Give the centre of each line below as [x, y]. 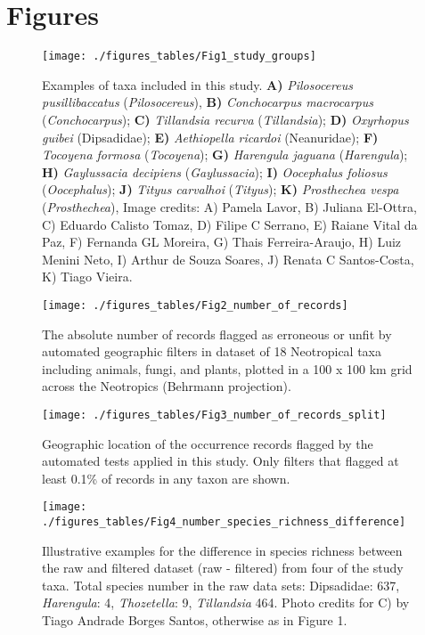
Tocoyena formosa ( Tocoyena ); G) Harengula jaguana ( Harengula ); [225, 155]
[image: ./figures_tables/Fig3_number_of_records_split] [214, 415]
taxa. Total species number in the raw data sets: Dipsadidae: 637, [221, 585]
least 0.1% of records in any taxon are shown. [166, 478]
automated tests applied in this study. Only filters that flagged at [221, 461]
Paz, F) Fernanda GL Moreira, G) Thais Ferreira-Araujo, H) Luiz [222, 242]
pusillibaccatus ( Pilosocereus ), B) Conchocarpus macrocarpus [208, 102]
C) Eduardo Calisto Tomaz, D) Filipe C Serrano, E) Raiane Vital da [230, 224]
